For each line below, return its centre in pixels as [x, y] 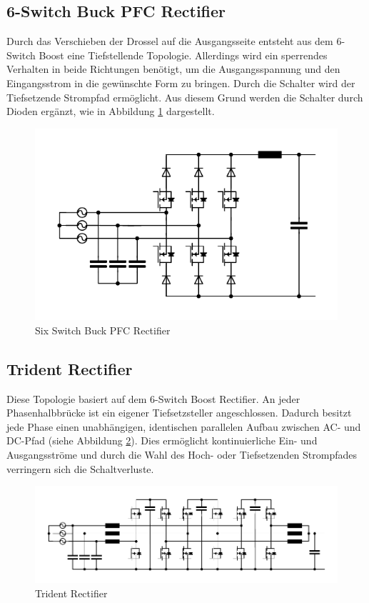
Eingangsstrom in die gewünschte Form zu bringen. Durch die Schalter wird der [181, 83]
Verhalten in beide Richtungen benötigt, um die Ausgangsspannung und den [173, 69]
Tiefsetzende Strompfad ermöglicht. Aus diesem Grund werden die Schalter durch [185, 97]
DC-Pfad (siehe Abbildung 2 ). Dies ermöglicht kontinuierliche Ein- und [162, 440]
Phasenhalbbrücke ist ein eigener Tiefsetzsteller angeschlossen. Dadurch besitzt [179, 413]
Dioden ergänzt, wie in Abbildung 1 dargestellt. [111, 111]
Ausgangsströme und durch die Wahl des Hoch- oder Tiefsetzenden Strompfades [182, 455]
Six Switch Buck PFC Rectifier [103, 330]
